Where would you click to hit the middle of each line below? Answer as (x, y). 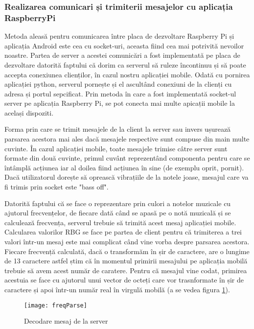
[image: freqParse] (56, 305)
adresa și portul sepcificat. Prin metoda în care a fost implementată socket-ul (120, 93)
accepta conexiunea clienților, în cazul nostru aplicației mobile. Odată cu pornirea (127, 74)
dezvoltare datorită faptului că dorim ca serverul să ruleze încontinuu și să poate (125, 64)
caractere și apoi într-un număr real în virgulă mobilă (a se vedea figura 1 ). (117, 289)
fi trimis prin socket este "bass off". (57, 187)
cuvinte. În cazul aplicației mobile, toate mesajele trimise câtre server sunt (116, 148)
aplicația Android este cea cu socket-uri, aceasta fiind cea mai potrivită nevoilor (124, 45)
